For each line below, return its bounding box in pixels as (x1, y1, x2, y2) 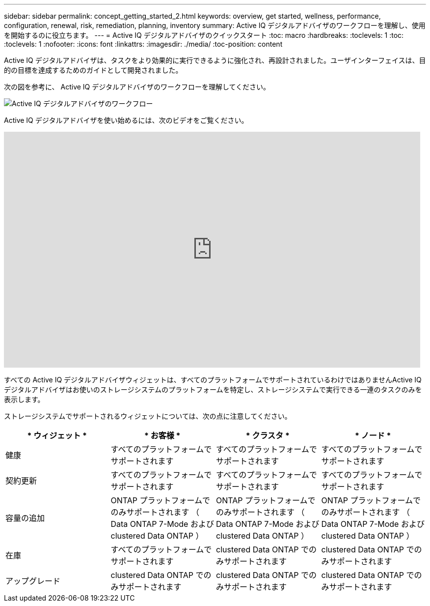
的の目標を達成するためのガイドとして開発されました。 (4, 66, 183, 74)
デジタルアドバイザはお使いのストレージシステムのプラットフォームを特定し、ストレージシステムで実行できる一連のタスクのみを (4, 385, 422, 394)
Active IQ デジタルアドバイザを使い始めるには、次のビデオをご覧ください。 (4, 116, 248, 124)
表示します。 (4, 395, 45, 404)
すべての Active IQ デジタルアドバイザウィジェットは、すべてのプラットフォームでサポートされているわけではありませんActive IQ (4, 375, 422, 384)
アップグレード (5, 576, 61, 586)
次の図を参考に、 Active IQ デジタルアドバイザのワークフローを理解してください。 (4, 83, 270, 91)
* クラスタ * (245, 431, 290, 440)
